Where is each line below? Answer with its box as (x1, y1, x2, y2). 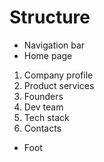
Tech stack (23, 111, 70, 123)
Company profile (23, 69, 94, 81)
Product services (23, 79, 95, 91)
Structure (9, 6, 91, 29)
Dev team (23, 101, 64, 113)
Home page (23, 49, 73, 61)
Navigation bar (23, 39, 86, 51)
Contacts (23, 122, 62, 134)
